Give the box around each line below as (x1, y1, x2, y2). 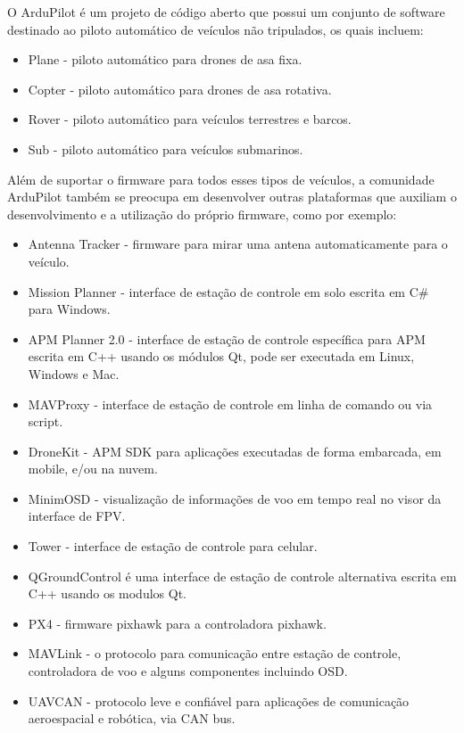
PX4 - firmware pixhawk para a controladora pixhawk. (28, 614, 327, 632)
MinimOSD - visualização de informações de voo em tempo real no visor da (28, 489, 442, 507)
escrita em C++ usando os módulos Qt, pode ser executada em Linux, (28, 347, 415, 366)
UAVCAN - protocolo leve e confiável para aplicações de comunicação (28, 691, 410, 710)
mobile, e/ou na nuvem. (28, 459, 158, 478)
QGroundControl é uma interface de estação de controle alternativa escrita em (28, 566, 457, 585)
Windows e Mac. (28, 364, 120, 383)
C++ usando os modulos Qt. (28, 584, 186, 603)
